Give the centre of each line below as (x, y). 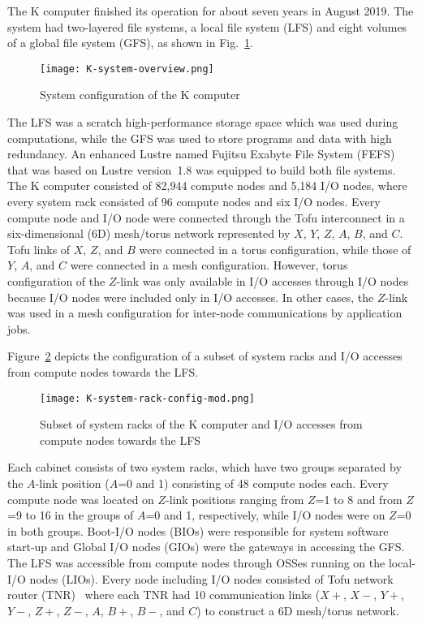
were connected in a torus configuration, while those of (275, 249)
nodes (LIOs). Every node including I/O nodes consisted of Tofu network (211, 578)
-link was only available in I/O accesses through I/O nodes (263, 280)
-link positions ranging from (235, 499)
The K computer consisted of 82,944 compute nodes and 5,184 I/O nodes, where (207, 185)
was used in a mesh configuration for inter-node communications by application (205, 313)
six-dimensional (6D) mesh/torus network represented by (149, 233)
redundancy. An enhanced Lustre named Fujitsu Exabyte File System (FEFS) (201, 154)
